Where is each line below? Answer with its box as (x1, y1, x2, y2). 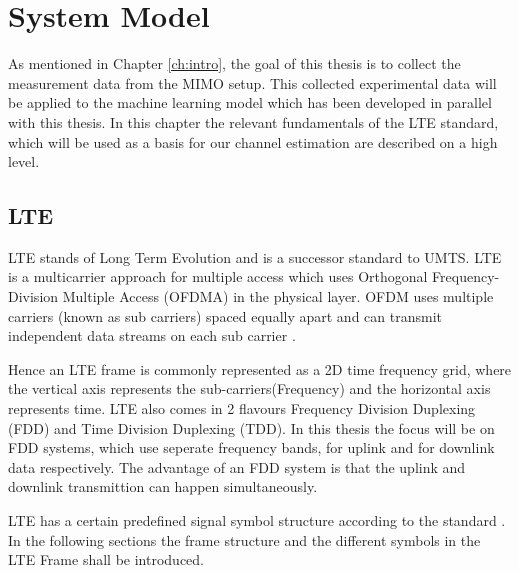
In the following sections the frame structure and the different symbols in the (8, 529, 481, 550)
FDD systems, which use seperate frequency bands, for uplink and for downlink (8, 437, 495, 458)
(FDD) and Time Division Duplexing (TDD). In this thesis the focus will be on (8, 417, 495, 438)
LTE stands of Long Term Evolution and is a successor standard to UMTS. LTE (8, 246, 502, 267)
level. (8, 151, 40, 172)
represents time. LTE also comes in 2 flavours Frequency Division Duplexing (8, 398, 476, 419)
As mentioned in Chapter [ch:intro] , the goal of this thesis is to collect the (8, 53, 461, 74)
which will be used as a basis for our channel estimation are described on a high (8, 131, 498, 152)
